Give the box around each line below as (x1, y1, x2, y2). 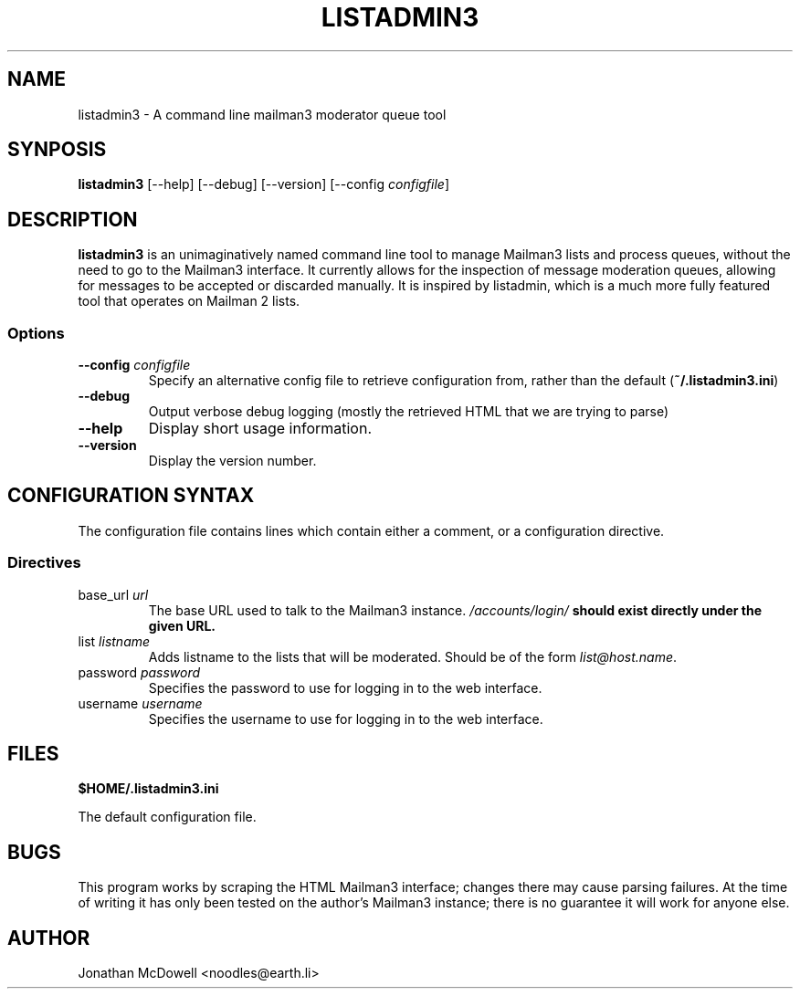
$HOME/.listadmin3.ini (78, 781, 219, 797)
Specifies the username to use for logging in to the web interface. (148, 710, 543, 727)
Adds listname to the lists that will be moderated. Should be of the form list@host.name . (148, 648, 678, 665)
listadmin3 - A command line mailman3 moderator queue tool (78, 106, 447, 122)
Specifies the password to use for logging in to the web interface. (148, 679, 542, 696)
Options (7, 323, 65, 342)
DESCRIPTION (7, 207, 138, 231)
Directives (7, 553, 81, 572)
